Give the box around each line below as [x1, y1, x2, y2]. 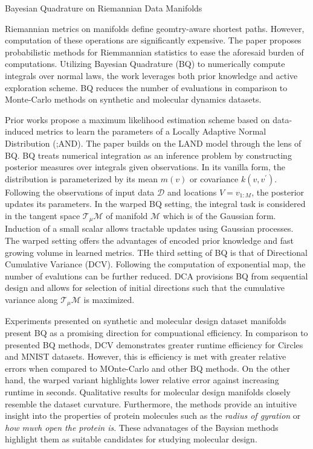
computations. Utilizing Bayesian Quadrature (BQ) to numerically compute [5, 57, 285, 70]
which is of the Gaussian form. [163, 209, 276, 221]
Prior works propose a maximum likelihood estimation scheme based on [5, 113, 270, 126]
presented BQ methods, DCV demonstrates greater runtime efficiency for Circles [5, 338, 303, 351]
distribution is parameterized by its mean [5, 172, 158, 185]
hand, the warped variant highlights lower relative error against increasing [5, 374, 279, 386]
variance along [5, 293, 58, 305]
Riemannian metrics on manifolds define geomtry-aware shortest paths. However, [5, 22, 305, 34]
